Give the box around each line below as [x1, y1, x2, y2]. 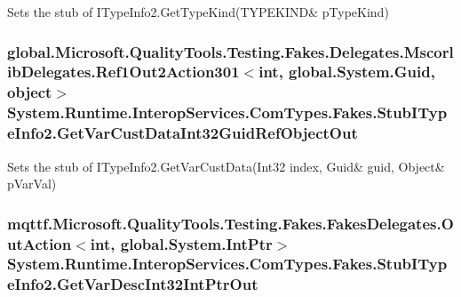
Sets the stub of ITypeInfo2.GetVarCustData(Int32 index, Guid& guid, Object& [7, 157, 445, 175]
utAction [7, 232, 72, 254]
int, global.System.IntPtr [90, 232, 273, 254]
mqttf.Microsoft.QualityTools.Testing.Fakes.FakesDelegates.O [7, 212, 454, 234]
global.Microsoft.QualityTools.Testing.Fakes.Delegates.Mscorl [7, 40, 454, 62]
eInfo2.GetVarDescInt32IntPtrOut [7, 273, 258, 295]
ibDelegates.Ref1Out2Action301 [7, 60, 240, 83]
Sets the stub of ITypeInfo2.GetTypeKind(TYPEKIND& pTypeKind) [7, 3, 389, 20]
